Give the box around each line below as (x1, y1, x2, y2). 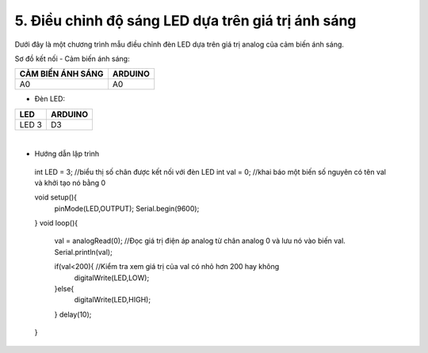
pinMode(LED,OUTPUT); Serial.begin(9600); (54, 203, 200, 213)
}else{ (54, 284, 75, 294)
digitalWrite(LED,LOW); (74, 273, 150, 283)
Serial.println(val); (54, 247, 113, 256)
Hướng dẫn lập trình (34, 149, 100, 158)
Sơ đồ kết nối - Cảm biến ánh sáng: (14, 54, 130, 63)
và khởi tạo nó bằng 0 (34, 178, 106, 188)
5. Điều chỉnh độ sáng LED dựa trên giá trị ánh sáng (14, 12, 357, 29)
